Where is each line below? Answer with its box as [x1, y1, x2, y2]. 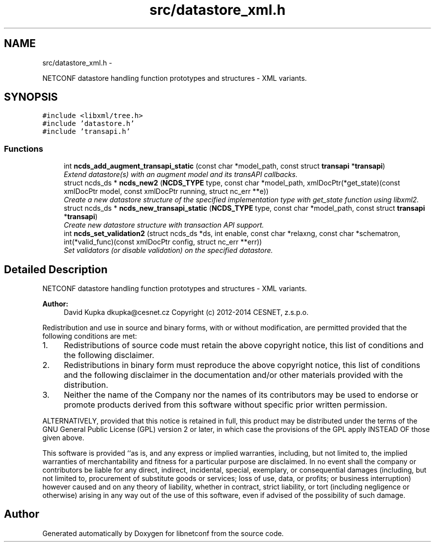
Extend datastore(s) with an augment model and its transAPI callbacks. [64, 170, 298, 179]
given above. [42, 433, 84, 442]
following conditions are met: [42, 332, 137, 341]
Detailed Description [4, 263, 108, 276]
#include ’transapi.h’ [42, 127, 131, 136]
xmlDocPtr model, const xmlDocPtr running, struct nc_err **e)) [64, 187, 269, 196]
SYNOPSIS [4, 91, 58, 104]
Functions [4, 143, 43, 154]
